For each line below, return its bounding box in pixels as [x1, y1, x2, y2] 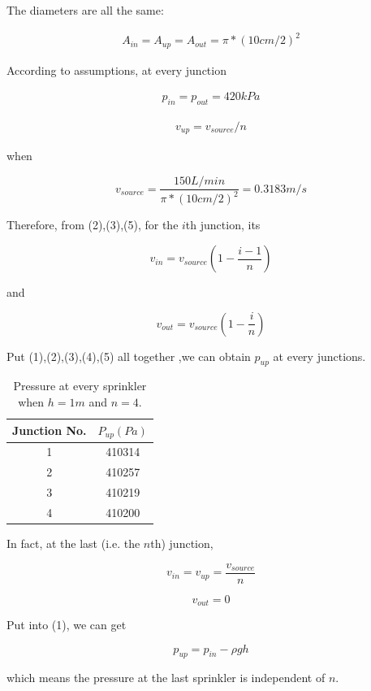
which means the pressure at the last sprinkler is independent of [6, 669, 326, 686]
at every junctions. [273, 347, 366, 364]
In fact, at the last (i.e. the [6, 534, 140, 551]
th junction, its [185, 216, 261, 233]
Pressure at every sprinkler [13, 377, 147, 394]
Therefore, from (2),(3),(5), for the [6, 216, 179, 233]
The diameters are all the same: [6, 2, 164, 18]
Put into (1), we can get [6, 616, 127, 633]
